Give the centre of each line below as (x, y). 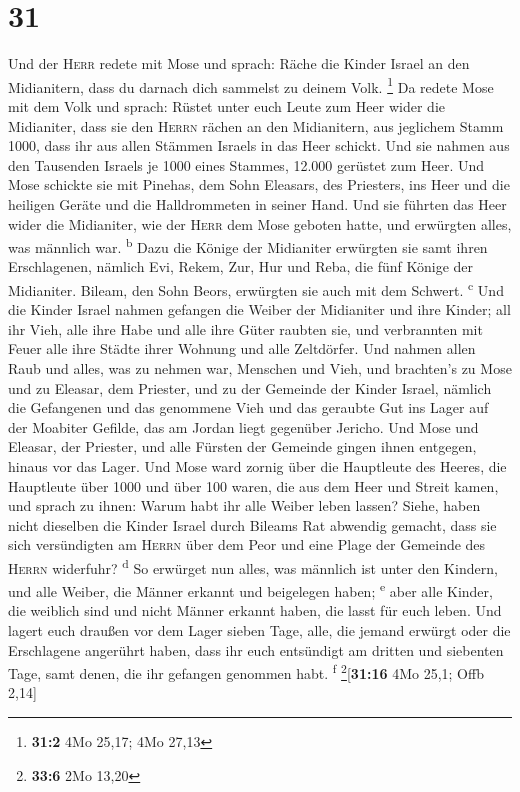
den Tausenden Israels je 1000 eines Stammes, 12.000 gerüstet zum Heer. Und (246, 164)
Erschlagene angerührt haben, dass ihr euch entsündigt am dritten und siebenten (256, 649)
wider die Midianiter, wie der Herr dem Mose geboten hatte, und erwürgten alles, (260, 223)
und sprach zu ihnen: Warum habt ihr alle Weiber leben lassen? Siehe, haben (244, 505)
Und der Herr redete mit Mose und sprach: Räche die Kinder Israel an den (239, 63)
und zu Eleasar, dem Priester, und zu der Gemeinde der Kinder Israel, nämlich (250, 387)
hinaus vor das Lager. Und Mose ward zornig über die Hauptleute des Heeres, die (257, 465)
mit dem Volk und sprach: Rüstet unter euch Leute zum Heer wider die (226, 105)
